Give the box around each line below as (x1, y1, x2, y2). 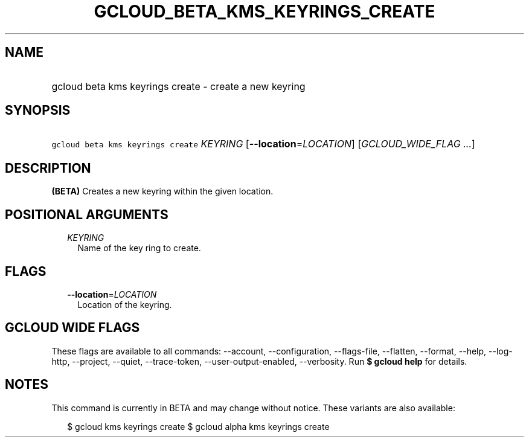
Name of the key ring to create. (77, 243, 201, 254)
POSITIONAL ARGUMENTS (5, 207, 168, 222)
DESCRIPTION (5, 160, 91, 176)
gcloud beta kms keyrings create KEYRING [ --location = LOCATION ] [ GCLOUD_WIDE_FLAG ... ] (51, 138, 475, 150)
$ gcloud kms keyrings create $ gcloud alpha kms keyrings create (67, 421, 330, 432)
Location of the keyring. (77, 299, 172, 310)
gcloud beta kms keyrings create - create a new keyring (51, 80, 306, 92)
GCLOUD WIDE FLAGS (5, 320, 140, 336)
